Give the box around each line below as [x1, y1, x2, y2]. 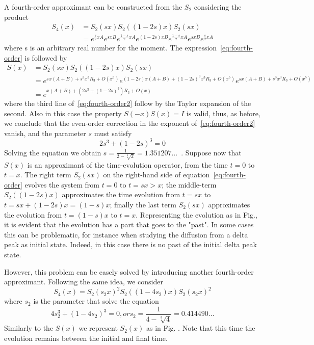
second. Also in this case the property [4, 108, 122, 118]
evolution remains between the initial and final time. [4, 332, 168, 343]
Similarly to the [4, 323, 54, 333]
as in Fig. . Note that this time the [146, 323, 255, 333]
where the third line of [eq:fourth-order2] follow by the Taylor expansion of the [4, 98, 251, 109]
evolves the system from [24, 179, 99, 190]
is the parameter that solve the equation [33, 296, 159, 306]
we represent [78, 323, 118, 333]
